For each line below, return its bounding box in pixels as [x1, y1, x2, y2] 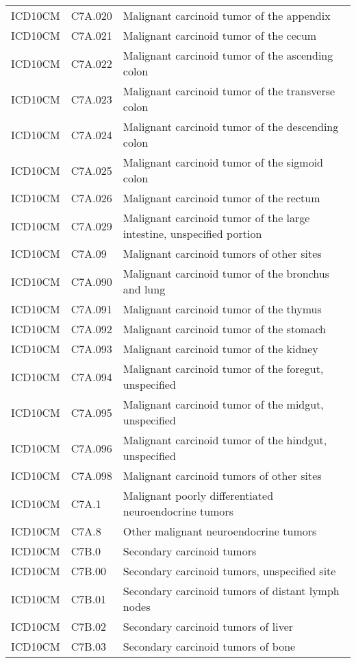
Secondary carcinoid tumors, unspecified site [123, 563, 336, 579]
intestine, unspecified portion [123, 226, 262, 241]
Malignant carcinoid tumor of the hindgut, [123, 432, 327, 448]
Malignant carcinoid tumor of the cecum [123, 27, 317, 43]
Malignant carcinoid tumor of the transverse [123, 83, 335, 99]
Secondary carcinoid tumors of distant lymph [123, 583, 340, 599]
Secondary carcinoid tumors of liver [123, 618, 294, 634]
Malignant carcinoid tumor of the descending [123, 119, 339, 134]
